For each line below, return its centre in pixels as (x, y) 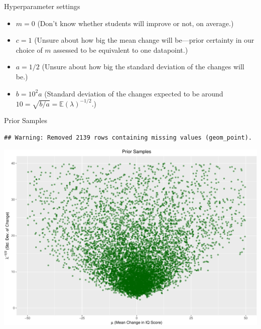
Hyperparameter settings (42, 6)
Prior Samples (26, 120)
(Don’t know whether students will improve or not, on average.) (136, 23)
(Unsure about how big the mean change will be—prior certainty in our (144, 40)
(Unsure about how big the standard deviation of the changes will (143, 67)
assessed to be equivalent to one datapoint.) (121, 49)
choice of (29, 49)
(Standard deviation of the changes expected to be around (134, 93)
